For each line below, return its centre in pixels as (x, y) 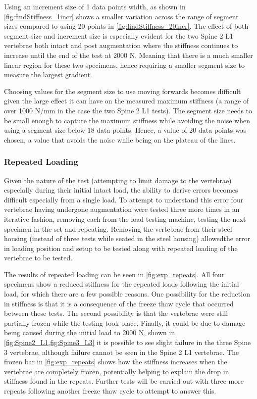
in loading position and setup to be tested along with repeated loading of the (121, 248)
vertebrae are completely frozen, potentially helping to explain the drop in (117, 371)
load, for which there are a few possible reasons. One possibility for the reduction (127, 294)
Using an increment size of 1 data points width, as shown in (95, 6)
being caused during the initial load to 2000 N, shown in (90, 332)
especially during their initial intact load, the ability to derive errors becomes (121, 190)
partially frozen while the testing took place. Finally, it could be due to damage (125, 323)
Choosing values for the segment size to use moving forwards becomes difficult (123, 91)
